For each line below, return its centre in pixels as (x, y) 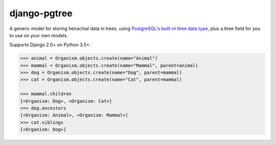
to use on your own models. (39, 35)
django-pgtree (41, 13)
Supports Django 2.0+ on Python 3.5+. (50, 45)
